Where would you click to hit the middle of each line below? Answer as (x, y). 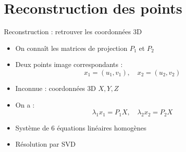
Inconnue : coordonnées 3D (56, 88)
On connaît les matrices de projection (71, 48)
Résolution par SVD (46, 144)
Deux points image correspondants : (69, 64)
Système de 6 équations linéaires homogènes (81, 127)
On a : (25, 104)
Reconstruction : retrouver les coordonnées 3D (73, 32)
